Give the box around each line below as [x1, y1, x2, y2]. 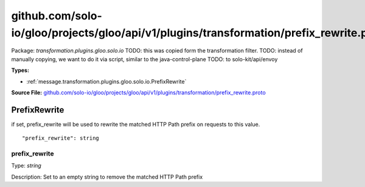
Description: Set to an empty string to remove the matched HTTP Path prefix [11, 173, 203, 180]
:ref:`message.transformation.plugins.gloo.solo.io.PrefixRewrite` [26, 77, 187, 85]
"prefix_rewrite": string [22, 135, 100, 142]
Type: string [11, 162, 42, 169]
